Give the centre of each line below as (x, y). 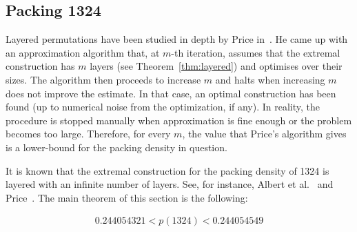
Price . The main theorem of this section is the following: (127, 197)
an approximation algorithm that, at (83, 52)
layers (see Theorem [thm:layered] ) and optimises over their (216, 66)
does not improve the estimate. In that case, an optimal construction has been (171, 93)
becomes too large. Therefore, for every (88, 134)
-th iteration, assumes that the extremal (256, 52)
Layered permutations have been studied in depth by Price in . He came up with (177, 39)
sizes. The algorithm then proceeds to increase (103, 79)
